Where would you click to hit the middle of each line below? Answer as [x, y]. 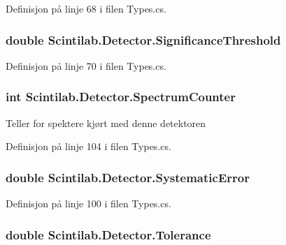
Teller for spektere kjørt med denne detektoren [106, 122]
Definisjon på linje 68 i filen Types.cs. [86, 8]
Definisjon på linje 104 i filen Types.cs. [88, 146]
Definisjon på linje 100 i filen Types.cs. [88, 203]
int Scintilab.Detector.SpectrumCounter [121, 97]
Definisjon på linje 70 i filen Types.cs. [86, 65]
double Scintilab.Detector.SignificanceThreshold [143, 39]
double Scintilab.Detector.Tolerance [108, 234]
